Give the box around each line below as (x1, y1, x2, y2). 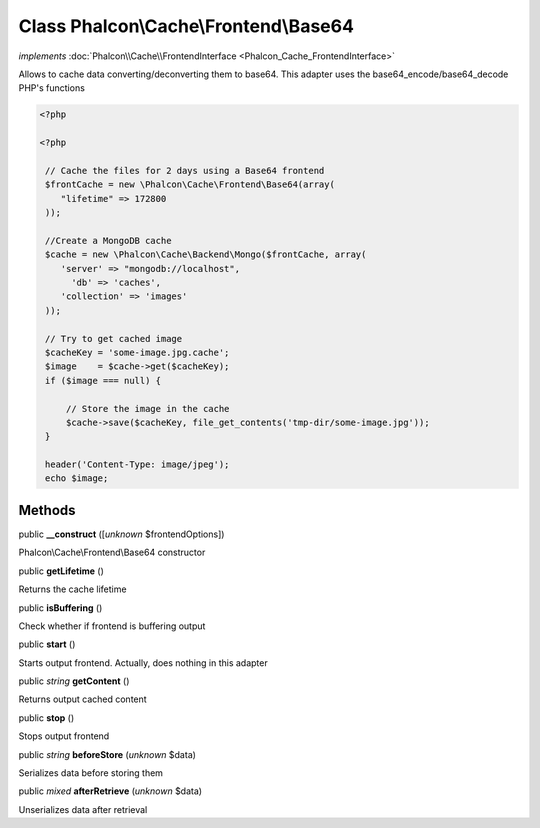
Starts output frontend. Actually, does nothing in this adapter (18, 656, 269, 669)
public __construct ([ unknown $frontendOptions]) (18, 528, 225, 540)
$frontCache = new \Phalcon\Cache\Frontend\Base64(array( (45, 179, 335, 190)
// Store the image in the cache (65, 403, 230, 414)
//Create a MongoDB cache (45, 235, 172, 246)
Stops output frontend (18, 730, 110, 742)
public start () (18, 638, 76, 650)
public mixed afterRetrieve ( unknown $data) (18, 785, 203, 797)
